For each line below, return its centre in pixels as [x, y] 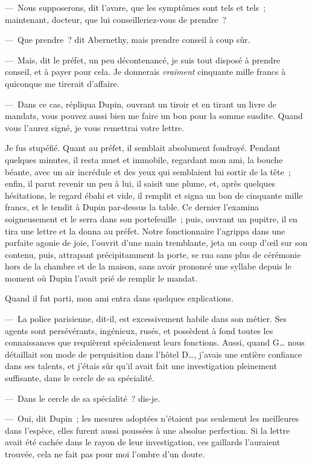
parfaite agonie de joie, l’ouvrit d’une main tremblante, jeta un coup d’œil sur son [156, 243]
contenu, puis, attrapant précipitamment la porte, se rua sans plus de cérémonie [153, 254]
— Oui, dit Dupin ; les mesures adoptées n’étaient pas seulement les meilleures [152, 418]
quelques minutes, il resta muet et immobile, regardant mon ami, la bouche [144, 159]
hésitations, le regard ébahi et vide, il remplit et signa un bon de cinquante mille [154, 195]
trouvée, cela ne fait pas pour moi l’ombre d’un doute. [105, 454]
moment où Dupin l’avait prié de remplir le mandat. [101, 278]
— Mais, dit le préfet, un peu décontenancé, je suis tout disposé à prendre [143, 60]
